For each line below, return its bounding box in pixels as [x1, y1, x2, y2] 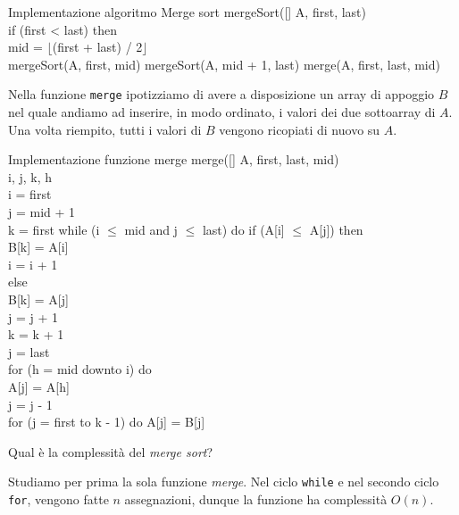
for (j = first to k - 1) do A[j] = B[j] [8, 412, 205, 431]
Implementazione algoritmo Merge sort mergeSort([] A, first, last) [8, 3, 367, 21]
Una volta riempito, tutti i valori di [8, 120, 202, 138]
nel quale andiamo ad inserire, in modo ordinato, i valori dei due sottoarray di [8, 103, 436, 121]
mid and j [124, 220, 178, 238]
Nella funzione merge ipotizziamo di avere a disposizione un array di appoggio [8, 85, 435, 104]
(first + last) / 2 [52, 37, 143, 56]
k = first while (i [8, 220, 100, 238]
